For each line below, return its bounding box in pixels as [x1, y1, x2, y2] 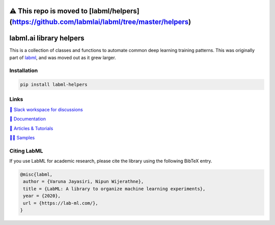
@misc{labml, [20, 171, 53, 178]
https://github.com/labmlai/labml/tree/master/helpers [12, 18, 189, 27]
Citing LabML [9, 147, 43, 154]
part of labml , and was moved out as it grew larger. [9, 54, 117, 61]
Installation [9, 67, 38, 74]
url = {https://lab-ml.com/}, [23, 200, 99, 206]
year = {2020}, [23, 193, 61, 199]
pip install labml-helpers [20, 82, 88, 88]
